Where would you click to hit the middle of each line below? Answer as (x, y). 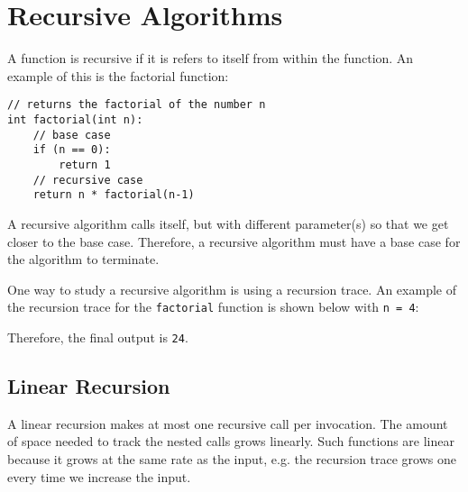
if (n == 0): (72, 150)
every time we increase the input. (99, 476)
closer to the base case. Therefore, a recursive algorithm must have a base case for (234, 241)
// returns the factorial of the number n (137, 105)
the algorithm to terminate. (83, 259)
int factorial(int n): (75, 119)
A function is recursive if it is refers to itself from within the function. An (211, 58)
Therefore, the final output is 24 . (98, 337)
